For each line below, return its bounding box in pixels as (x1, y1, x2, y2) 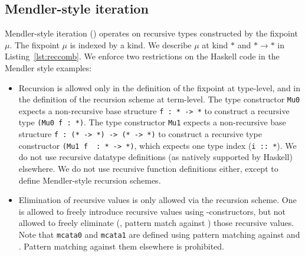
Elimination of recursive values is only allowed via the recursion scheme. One (18, 194, 297, 206)
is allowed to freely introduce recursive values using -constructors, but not (18, 205, 286, 217)
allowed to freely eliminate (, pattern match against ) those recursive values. (18, 217, 294, 229)
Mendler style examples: (5, 61, 92, 74)
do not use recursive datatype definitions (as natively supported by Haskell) (18, 151, 293, 163)
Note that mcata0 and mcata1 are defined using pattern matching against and (18, 228, 300, 241)
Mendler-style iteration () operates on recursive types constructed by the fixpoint (5, 27, 298, 39)
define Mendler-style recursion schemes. (18, 174, 161, 186)
